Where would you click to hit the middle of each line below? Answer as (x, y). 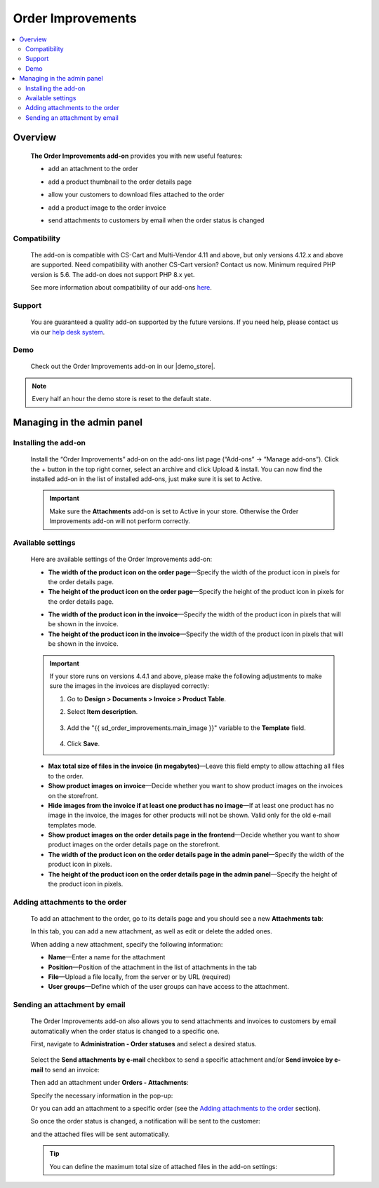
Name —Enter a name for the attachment (107, 957)
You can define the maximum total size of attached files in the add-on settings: (163, 1166)
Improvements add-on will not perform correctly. (120, 521)
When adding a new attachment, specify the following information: (127, 944)
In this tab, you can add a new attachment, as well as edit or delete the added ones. (152, 931)
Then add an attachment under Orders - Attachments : (109, 1083)
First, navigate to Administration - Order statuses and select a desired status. (144, 1044)
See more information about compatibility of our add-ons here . (121, 288)
